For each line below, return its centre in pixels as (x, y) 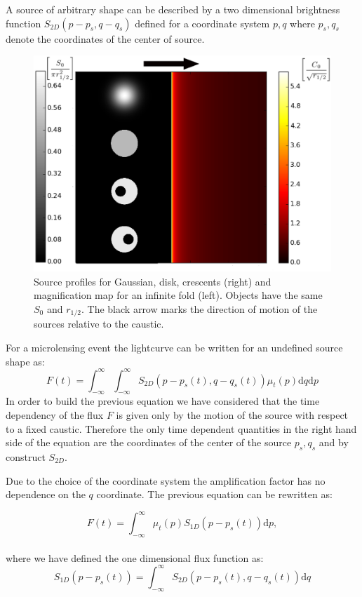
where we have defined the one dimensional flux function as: (135, 557)
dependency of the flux (55, 415)
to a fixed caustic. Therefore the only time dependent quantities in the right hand (181, 428)
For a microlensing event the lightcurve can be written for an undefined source (174, 347)
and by (334, 442)
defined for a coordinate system (202, 23)
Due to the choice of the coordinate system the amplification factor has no (166, 480)
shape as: (25, 361)
